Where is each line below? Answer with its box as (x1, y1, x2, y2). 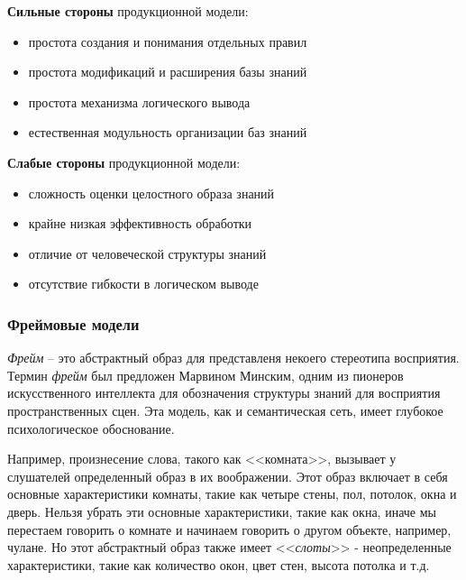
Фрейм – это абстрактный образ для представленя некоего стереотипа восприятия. (7, 348, 460, 367)
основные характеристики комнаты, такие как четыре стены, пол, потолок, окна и (7, 484, 457, 503)
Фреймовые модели (7, 312, 140, 335)
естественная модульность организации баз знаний (28, 123, 307, 142)
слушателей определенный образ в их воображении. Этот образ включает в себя (7, 466, 448, 485)
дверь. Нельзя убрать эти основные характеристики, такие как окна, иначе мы (7, 502, 436, 520)
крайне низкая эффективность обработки (28, 214, 252, 233)
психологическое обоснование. (7, 419, 175, 437)
